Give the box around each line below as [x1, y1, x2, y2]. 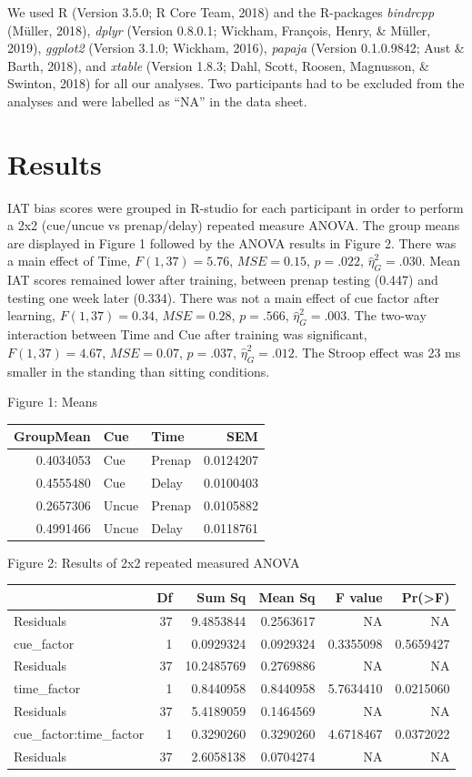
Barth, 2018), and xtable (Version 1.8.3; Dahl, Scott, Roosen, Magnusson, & [7, 55, 429, 75]
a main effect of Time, [7, 251, 131, 270]
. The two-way [346, 306, 427, 325]
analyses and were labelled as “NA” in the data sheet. [7, 91, 307, 110]
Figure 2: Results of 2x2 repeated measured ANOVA [7, 552, 300, 571]
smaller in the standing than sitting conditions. [7, 361, 270, 380]
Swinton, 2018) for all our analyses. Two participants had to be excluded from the [7, 74, 465, 93]
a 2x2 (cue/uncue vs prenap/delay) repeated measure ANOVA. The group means [7, 216, 460, 235]
